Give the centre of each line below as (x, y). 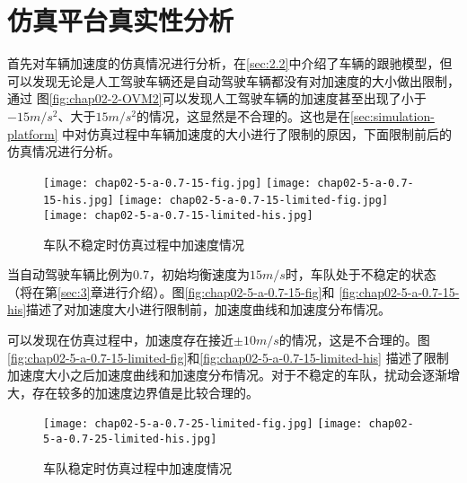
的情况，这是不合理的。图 (354, 340)
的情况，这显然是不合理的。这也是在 (244, 115)
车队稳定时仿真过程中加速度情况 (137, 467)
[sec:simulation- (392, 115)
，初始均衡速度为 (199, 274)
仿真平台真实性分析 (121, 20)
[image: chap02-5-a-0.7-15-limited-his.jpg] (178, 215)
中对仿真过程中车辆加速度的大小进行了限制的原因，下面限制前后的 (257, 133)
